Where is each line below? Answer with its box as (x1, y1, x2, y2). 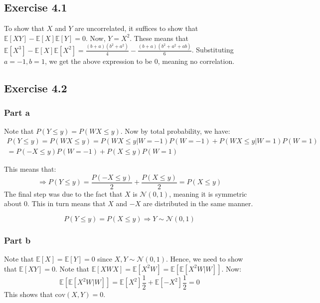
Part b (4, 234, 31, 246)
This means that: (4, 163, 56, 174)
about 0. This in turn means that (4, 198, 106, 209)
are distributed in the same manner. (143, 198, 253, 209)
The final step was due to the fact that (4, 188, 123, 199)
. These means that (130, 32, 188, 43)
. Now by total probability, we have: (120, 126, 230, 136)
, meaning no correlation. (158, 55, 235, 66)
